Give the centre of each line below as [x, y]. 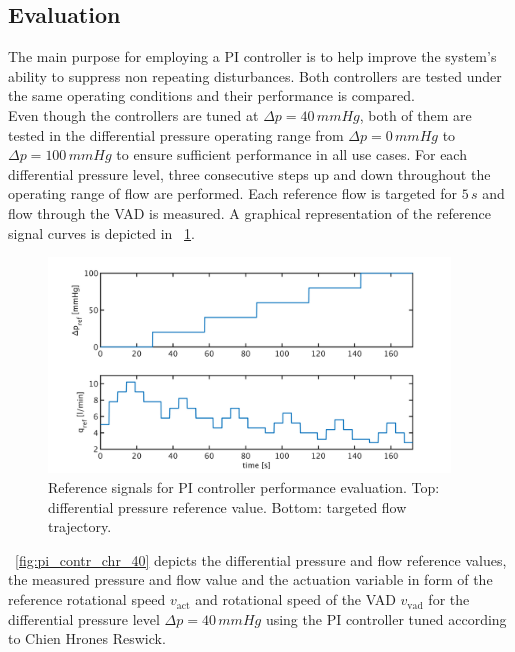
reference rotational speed [87, 599]
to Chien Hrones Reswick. [87, 638]
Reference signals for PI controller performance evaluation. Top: [244, 487]
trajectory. [80, 526]
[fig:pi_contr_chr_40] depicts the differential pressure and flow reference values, [261, 559]
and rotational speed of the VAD [295, 599]
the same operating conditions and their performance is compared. [211, 95]
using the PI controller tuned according [386, 618]
